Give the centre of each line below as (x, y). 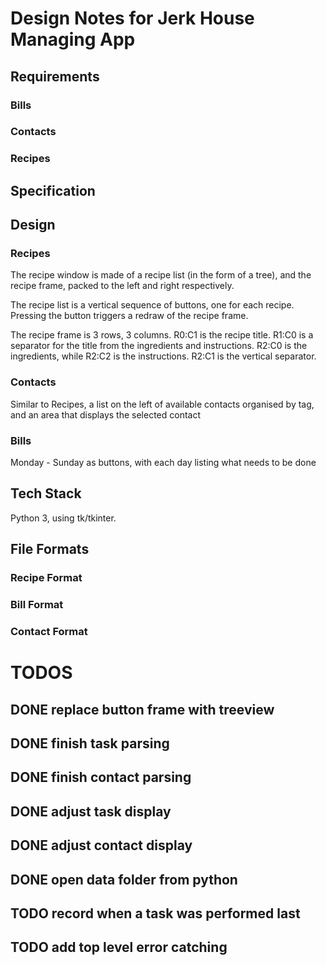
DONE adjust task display (91, 811)
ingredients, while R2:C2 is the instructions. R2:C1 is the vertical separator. (163, 356)
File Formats (50, 549)
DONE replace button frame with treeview (142, 709)
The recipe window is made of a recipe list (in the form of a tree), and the (161, 275)
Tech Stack (46, 493)
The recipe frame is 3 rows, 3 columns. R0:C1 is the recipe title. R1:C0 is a (162, 335)
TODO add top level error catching (119, 947)
